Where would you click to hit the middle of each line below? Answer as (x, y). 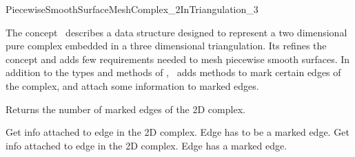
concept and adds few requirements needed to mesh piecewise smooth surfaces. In (178, 59)
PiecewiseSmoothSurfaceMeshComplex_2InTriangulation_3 (132, 9)
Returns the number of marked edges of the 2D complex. (125, 109)
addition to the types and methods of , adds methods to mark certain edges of (173, 72)
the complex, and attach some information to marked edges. (132, 85)
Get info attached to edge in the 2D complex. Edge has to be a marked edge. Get (177, 132)
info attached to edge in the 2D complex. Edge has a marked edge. (146, 145)
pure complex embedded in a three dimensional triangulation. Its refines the (166, 46)
